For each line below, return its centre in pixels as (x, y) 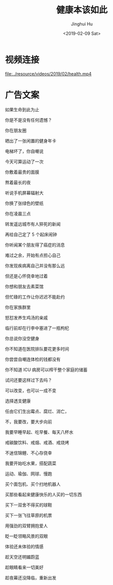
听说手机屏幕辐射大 (24, 193)
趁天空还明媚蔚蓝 (22, 557)
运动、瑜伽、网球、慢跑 (28, 473)
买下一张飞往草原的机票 (28, 515)
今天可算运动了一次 (24, 162)
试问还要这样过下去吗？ (28, 380)
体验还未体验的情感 (24, 546)
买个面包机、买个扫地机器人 (33, 484)
